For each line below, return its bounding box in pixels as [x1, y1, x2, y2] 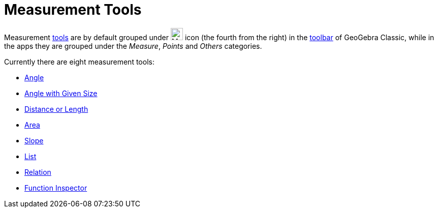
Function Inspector [24, 183, 87, 192]
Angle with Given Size [24, 88, 98, 98]
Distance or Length [24, 104, 88, 113]
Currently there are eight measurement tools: [4, 57, 154, 66]
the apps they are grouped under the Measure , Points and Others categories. [4, 41, 262, 50]
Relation [24, 167, 51, 176]
